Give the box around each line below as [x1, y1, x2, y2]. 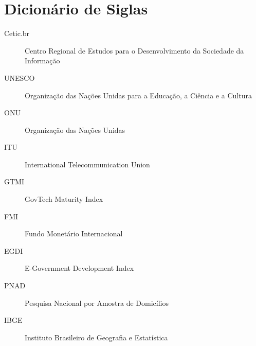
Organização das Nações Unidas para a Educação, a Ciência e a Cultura [25, 90, 252, 100]
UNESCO [4, 72, 35, 83]
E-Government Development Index [25, 263, 134, 273]
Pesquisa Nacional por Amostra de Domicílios [25, 297, 169, 308]
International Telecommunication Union [25, 159, 150, 169]
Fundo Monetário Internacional [25, 228, 123, 239]
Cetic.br [4, 28, 30, 39]
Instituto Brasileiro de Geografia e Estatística [25, 332, 168, 342]
